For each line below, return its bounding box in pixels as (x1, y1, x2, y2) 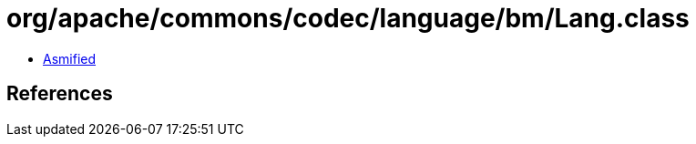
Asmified (43, 50, 97, 67)
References (6, 82, 113, 106)
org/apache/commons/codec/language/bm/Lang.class (6, 3, 690, 34)
